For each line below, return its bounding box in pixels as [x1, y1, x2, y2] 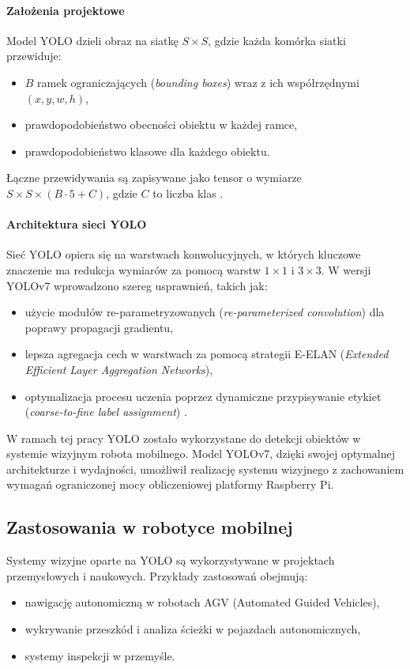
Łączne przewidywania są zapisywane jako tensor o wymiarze [6, 169, 302, 186]
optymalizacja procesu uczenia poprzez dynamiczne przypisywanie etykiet [24, 387, 382, 404]
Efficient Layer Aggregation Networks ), [24, 361, 213, 377]
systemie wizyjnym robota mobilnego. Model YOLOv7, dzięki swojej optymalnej [6, 445, 396, 462]
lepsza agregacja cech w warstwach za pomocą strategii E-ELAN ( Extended [24, 346, 389, 362]
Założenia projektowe [6, 2, 125, 18]
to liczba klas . [152, 184, 224, 201]
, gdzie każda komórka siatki [208, 32, 346, 48]
